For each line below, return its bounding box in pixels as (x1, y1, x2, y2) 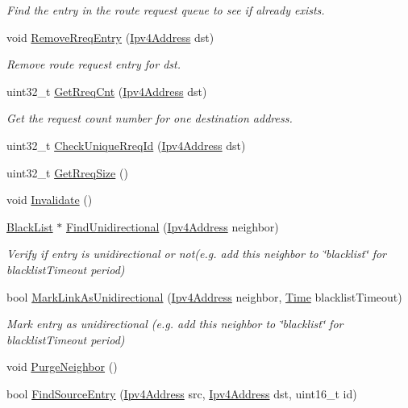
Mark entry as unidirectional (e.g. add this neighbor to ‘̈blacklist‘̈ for (6, 315, 343, 332)
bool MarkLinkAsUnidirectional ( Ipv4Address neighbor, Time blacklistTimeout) (6, 288, 402, 305)
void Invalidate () (6, 191, 93, 208)
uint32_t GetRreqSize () (6, 164, 128, 181)
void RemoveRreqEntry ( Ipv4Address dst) (6, 28, 214, 45)
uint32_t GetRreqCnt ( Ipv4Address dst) (6, 82, 207, 99)
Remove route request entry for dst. (6, 56, 181, 73)
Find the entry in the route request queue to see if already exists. (6, 2, 325, 18)
